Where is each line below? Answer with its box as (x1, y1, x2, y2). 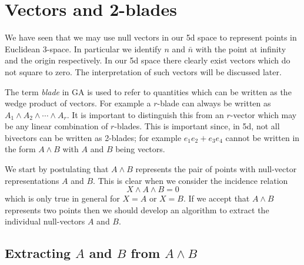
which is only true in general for (5, 192, 120, 204)
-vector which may (230, 108, 297, 120)
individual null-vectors (5, 215, 85, 227)
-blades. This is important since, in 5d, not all (114, 120, 280, 132)
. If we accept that (183, 192, 250, 204)
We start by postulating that (5, 163, 109, 175)
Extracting (5, 244, 71, 262)
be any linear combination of (5, 120, 108, 132)
